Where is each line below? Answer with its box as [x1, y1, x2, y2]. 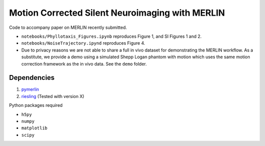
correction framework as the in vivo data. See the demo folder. [21, 61, 147, 67]
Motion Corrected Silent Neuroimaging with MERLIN [9, 7, 225, 18]
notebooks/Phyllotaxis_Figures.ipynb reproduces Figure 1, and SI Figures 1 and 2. [21, 33, 202, 39]
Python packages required [9, 102, 63, 108]
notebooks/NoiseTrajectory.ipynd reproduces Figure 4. [21, 40, 146, 46]
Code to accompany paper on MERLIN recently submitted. [9, 24, 127, 30]
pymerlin [21, 86, 39, 93]
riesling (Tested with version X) [21, 93, 84, 99]
